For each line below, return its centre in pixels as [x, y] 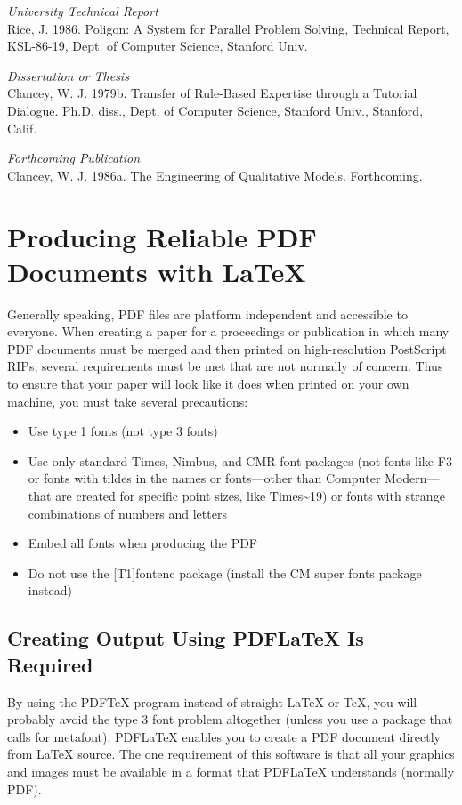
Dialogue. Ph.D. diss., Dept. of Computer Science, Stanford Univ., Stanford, [215, 110]
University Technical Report [83, 11]
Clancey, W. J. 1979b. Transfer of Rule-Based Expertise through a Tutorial [212, 93]
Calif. [22, 128]
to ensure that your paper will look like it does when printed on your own [208, 384]
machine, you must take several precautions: [128, 401]
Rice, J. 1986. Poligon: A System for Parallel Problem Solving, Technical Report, [228, 28]
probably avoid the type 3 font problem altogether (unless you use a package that [230, 719]
